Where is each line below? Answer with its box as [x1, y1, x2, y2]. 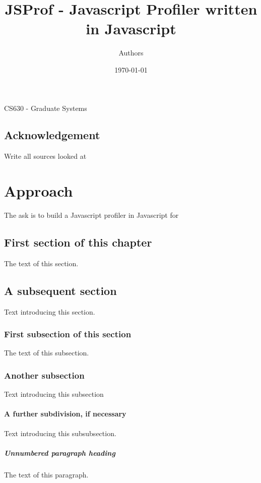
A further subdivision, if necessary [4, 408, 126, 419]
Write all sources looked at [4, 151, 87, 161]
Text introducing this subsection [4, 389, 104, 399]
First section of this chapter [4, 234, 152, 250]
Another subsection [4, 369, 85, 381]
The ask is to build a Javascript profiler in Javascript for [4, 210, 179, 220]
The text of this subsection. [4, 347, 89, 358]
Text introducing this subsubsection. [4, 428, 116, 438]
